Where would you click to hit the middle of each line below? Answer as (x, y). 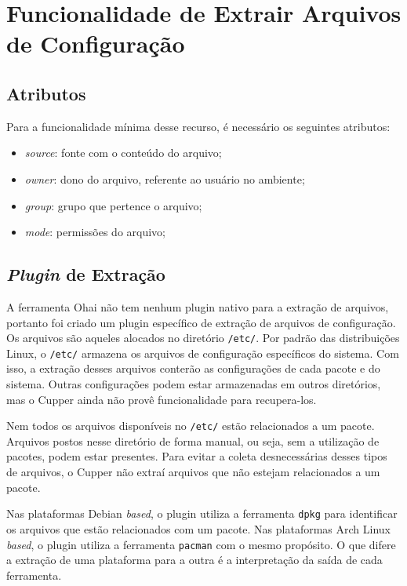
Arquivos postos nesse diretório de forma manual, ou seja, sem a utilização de (193, 440)
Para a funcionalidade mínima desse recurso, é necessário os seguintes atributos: (198, 126)
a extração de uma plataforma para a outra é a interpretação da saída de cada (194, 560)
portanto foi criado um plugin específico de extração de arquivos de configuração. (201, 322)
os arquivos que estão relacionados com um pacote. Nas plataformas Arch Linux (198, 528)
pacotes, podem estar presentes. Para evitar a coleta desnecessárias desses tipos (197, 456)
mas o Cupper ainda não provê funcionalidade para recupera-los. (162, 399)
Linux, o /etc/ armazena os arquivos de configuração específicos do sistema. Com (203, 353)
